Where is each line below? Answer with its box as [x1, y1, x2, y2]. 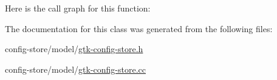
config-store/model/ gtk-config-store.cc [5, 62, 146, 75]
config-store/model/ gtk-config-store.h [5, 42, 143, 55]
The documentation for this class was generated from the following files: [5, 22, 273, 35]
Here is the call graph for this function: [5, 2, 151, 14]
